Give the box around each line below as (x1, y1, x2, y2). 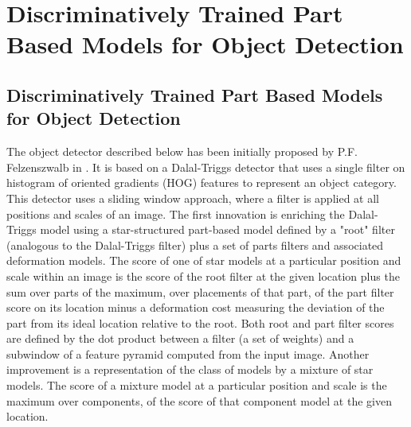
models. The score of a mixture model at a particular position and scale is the (6, 377, 387, 394)
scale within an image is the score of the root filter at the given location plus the (6, 267, 400, 284)
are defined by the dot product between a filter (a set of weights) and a (6, 330, 354, 347)
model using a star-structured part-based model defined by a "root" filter (40, 221, 395, 238)
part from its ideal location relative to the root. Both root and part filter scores (6, 314, 394, 331)
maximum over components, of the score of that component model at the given (6, 392, 392, 409)
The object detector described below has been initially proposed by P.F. (6, 143, 358, 160)
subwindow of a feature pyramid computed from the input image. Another (6, 345, 370, 362)
